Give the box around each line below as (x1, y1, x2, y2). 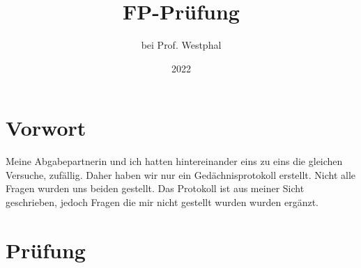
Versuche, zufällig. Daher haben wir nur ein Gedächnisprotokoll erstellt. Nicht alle (6, 167, 356, 182)
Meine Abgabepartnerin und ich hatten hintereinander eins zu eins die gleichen (6, 154, 343, 168)
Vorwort (6, 113, 86, 142)
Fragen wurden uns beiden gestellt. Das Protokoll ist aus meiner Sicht (6, 181, 305, 196)
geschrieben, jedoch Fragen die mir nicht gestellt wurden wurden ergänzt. (6, 195, 318, 210)
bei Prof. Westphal (141, 38, 222, 52)
